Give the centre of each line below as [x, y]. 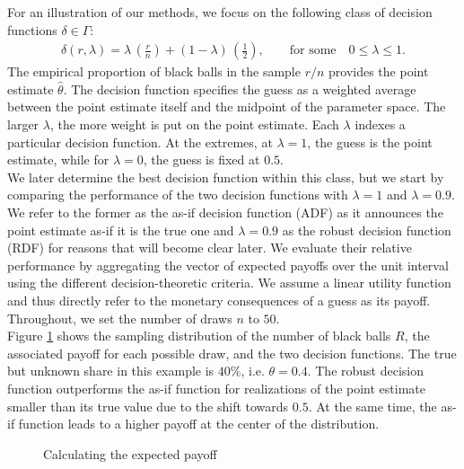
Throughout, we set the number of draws [120, 318]
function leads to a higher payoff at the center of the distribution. [199, 424]
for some [313, 51]
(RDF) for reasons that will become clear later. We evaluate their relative [210, 248]
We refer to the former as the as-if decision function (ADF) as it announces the [225, 212]
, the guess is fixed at [201, 159]
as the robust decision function [367, 230]
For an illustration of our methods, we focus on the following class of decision [220, 12]
